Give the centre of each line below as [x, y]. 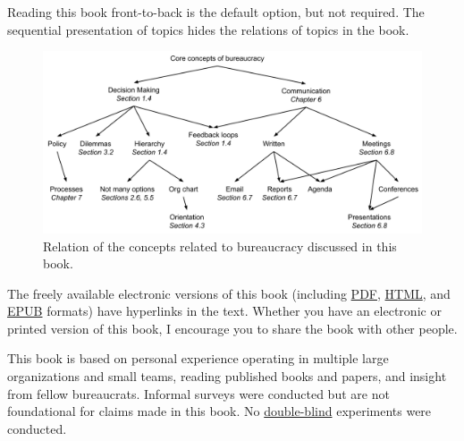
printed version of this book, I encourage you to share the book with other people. [232, 328]
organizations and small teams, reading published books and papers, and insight [227, 376]
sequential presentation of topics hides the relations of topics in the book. [208, 29]
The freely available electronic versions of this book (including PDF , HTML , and [229, 293]
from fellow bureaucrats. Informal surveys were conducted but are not [198, 393]
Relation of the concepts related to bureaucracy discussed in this [220, 246]
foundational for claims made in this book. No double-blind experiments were [219, 411]
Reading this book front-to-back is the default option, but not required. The [216, 12]
